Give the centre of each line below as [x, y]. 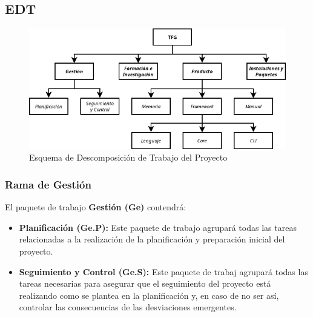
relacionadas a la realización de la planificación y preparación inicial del [152, 239]
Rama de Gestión [48, 184]
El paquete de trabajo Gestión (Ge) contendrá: [96, 207]
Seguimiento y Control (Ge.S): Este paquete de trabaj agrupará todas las [163, 271]
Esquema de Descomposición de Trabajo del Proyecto [128, 157]
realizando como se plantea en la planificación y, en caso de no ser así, [149, 295]
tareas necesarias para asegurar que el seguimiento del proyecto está [145, 283]
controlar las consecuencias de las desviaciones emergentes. [128, 307]
